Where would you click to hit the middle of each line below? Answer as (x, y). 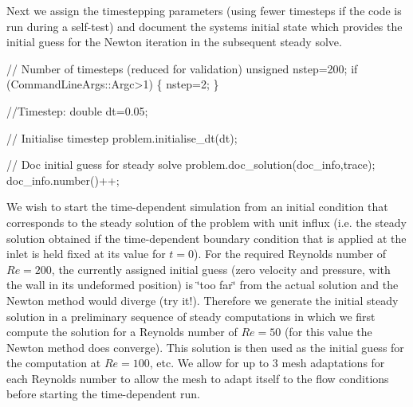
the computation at (54, 363)
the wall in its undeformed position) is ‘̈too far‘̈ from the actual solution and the (203, 285)
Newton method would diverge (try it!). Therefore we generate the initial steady (203, 300)
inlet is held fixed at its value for (86, 254)
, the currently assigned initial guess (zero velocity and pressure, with (221, 269)
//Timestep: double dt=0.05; (77, 110)
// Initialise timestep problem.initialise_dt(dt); (122, 137)
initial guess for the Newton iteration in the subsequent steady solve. (174, 42)
